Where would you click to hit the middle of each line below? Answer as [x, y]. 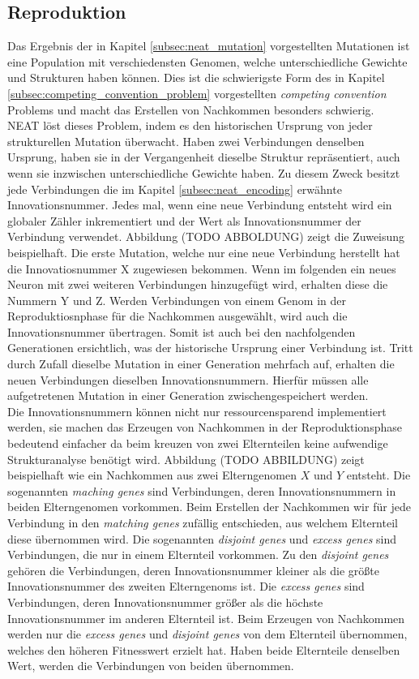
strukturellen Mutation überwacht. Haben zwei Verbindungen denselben [186, 141]
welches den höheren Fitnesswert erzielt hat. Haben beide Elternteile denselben [204, 649]
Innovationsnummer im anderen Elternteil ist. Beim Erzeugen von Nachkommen [206, 618]
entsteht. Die [378, 475]
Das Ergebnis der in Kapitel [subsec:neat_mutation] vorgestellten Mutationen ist [209, 46]
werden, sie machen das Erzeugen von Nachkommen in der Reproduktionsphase [205, 427]
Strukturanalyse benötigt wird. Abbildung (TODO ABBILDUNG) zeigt [186, 459]
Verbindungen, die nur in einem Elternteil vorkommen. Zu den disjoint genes [198, 554]
